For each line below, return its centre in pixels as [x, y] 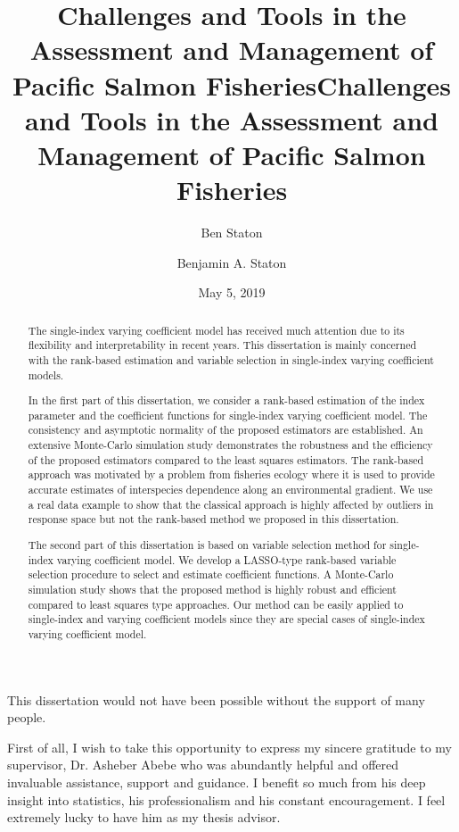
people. [27, 717]
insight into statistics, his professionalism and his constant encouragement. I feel [226, 799]
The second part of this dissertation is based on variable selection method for [207, 544]
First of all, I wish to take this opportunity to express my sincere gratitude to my [230, 747]
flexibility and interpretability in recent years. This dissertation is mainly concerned [222, 345]
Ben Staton [232, 233]
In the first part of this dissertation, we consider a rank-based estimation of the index [226, 400]
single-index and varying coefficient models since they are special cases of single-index [226, 619]
